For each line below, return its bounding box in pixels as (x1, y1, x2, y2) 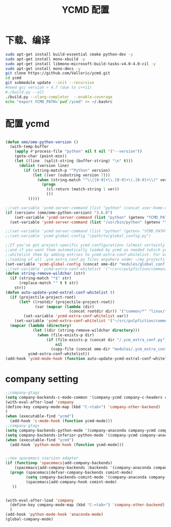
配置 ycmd (5, 118, 50, 129)
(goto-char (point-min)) (14, 154, 67, 159)
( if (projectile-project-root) (10, 295, 76, 300)
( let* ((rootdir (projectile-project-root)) (18, 299, 115, 305)
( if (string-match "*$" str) (10, 276, 72, 281)
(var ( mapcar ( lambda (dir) (35, 304, 95, 309)
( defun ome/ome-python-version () (5, 139, 79, 144)
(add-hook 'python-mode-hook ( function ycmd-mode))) (10, 442, 124, 447)
